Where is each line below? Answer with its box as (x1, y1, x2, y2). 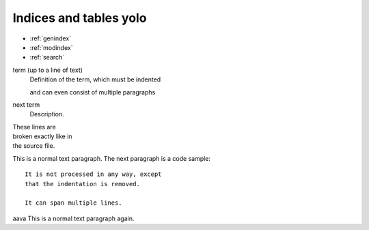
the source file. (12, 142, 55, 150)
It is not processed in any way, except (25, 170, 162, 178)
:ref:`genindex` (29, 34, 72, 42)
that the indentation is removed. (25, 180, 140, 188)
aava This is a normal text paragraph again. (12, 214, 135, 222)
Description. (29, 110, 64, 118)
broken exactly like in (12, 132, 72, 140)
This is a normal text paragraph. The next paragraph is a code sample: (12, 154, 211, 162)
